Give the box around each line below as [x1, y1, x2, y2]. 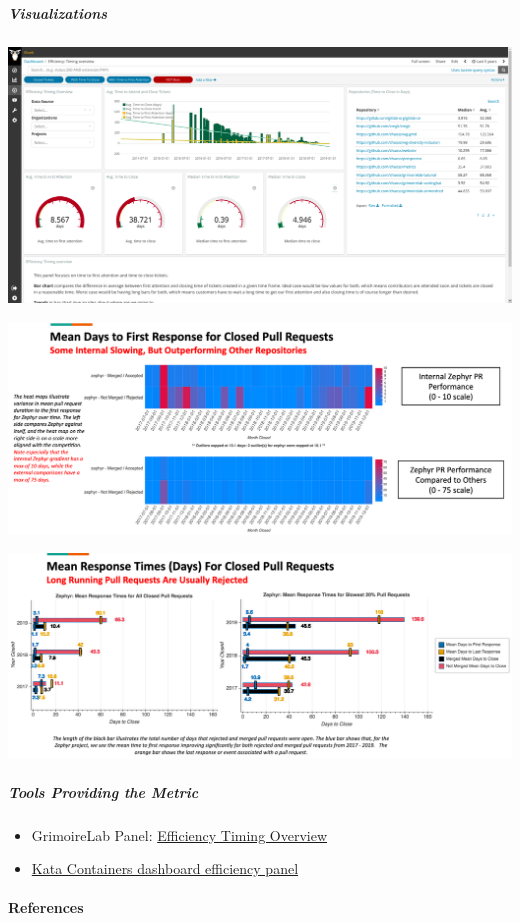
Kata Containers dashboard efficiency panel [31, 858, 299, 879]
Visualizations [8, 2, 108, 23]
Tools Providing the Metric [8, 781, 199, 802]
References [8, 897, 84, 918]
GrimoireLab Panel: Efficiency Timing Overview [31, 824, 327, 845]
